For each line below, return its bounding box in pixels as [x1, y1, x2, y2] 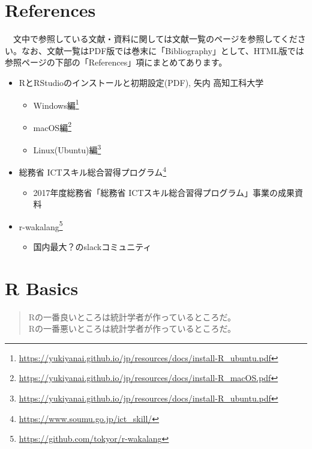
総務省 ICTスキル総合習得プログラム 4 [19, 164, 167, 178]
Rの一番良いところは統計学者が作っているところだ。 [28, 310, 236, 323]
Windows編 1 [33, 97, 79, 111]
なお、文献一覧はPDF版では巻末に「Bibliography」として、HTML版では [21, 44, 304, 57]
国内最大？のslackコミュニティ [33, 240, 152, 252]
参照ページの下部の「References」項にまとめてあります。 [5, 56, 227, 69]
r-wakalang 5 [19, 218, 63, 233]
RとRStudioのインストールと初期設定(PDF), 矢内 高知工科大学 [19, 76, 264, 88]
